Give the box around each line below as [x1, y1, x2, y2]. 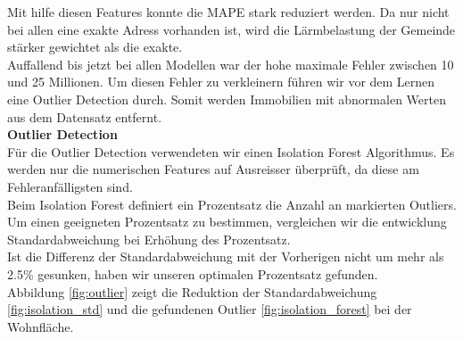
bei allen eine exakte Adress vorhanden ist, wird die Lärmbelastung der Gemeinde [7, 20, 456, 38]
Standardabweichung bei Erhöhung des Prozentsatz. [7, 229, 291, 248]
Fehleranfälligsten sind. [7, 177, 133, 195]
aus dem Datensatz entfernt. [7, 107, 162, 126]
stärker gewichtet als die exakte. [7, 37, 183, 56]
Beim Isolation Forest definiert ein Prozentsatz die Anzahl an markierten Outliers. [7, 194, 457, 213]
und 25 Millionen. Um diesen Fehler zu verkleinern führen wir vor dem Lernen [7, 72, 435, 91]
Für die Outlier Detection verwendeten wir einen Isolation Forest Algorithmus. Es [7, 142, 455, 161]
